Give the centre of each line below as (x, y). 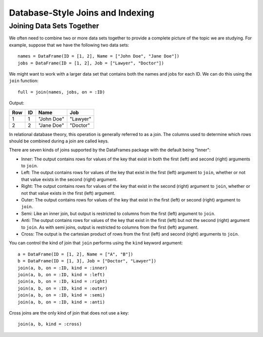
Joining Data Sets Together (54, 26)
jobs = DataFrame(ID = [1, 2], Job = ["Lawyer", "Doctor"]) (91, 63)
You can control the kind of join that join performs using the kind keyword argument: (96, 243)
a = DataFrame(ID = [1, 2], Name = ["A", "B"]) (75, 254)
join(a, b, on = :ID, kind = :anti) (61, 302)
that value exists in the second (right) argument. (69, 179)
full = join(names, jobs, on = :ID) (61, 92)
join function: (24, 81)
